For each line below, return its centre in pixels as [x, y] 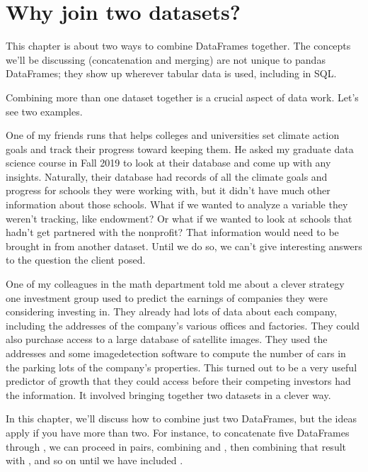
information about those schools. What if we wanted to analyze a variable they [177, 204]
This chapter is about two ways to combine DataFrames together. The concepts [178, 46]
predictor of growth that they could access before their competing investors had [178, 381]
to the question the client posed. [76, 260]
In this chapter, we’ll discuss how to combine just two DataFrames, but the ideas [182, 418]
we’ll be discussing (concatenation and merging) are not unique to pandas [166, 59]
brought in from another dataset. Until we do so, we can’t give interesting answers [184, 246]
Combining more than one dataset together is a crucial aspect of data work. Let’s [182, 97]
